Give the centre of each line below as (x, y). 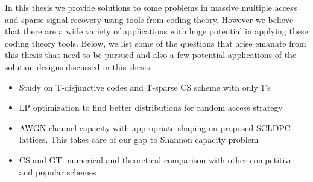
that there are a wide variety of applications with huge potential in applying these (156, 31)
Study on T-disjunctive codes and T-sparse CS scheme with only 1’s (145, 87)
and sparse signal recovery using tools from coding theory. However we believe (149, 19)
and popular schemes (58, 171)
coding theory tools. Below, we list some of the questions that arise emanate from (156, 43)
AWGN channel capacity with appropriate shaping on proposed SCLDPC (155, 127)
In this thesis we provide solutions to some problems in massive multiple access (151, 7)
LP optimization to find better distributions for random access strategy (151, 107)
